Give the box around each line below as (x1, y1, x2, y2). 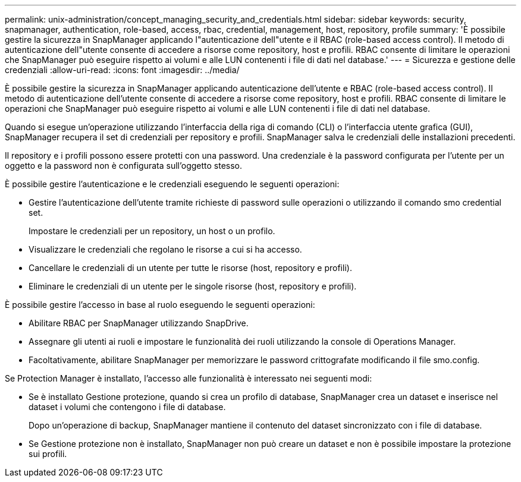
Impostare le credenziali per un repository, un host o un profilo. (29, 226, 275, 236)
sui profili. (29, 449, 67, 459)
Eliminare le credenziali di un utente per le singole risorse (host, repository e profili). (29, 281, 357, 291)
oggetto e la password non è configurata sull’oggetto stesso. (5, 160, 243, 171)
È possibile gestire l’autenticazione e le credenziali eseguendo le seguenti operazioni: (5, 179, 340, 189)
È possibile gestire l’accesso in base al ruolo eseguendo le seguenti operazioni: (5, 300, 315, 310)
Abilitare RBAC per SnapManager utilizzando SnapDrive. (29, 318, 249, 328)
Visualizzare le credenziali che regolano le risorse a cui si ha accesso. (29, 244, 302, 254)
